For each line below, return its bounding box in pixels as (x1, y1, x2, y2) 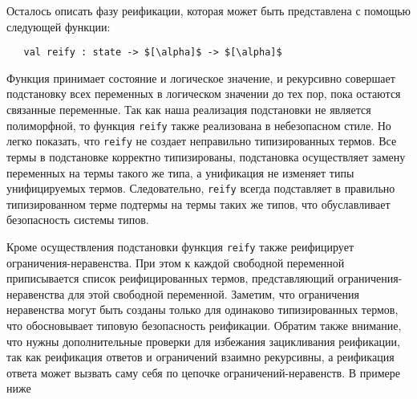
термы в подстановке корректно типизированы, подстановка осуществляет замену (6, 148, 406, 165)
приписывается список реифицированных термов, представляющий (6, 270, 334, 287)
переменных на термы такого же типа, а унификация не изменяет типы (6, 164, 354, 181)
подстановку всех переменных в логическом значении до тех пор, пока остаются (6, 85, 401, 102)
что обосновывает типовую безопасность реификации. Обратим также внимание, (6, 317, 402, 333)
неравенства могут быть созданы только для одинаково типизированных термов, (6, 301, 399, 318)
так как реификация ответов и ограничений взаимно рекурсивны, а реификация (6, 348, 395, 365)
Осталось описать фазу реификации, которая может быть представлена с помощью (6, 2, 411, 18)
